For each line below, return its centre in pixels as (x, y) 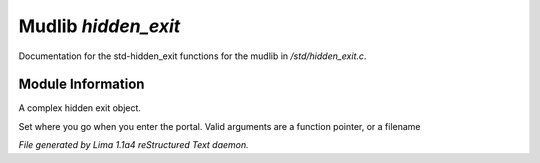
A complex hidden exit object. (80, 108)
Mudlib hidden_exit (99, 26)
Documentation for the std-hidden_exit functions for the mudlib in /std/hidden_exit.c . (192, 56)
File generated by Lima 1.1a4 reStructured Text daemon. (133, 145)
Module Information (81, 84)
